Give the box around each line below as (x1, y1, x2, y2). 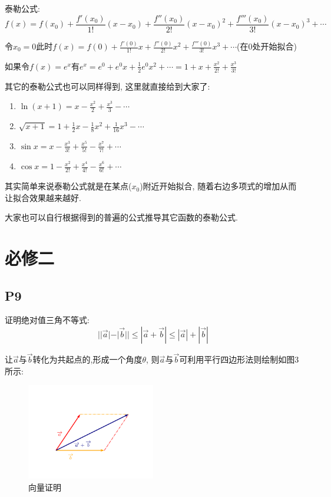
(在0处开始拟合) (237, 40, 297, 52)
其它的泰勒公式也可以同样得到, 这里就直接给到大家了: (5, 80, 210, 92)
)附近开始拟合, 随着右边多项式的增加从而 (140, 180, 297, 192)
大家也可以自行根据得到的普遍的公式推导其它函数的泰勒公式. (5, 211, 238, 223)
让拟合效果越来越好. (5, 191, 81, 203)
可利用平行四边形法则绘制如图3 (179, 353, 299, 366)
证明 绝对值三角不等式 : (5, 314, 90, 326)
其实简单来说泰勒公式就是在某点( (5, 180, 132, 192)
